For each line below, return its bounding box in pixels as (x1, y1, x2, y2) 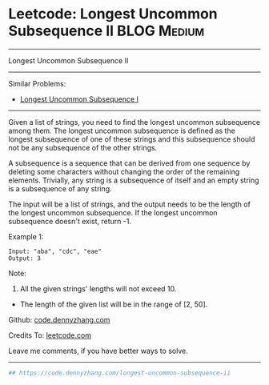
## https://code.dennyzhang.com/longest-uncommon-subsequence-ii (8, 369, 231, 377)
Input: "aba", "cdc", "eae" (8, 247, 102, 255)
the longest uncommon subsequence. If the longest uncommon (8, 207, 218, 217)
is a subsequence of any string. (8, 183, 112, 193)
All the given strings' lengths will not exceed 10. (19, 283, 177, 293)
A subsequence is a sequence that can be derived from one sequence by (8, 158, 251, 168)
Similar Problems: (8, 78, 66, 88)
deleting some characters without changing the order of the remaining (8, 166, 240, 176)
